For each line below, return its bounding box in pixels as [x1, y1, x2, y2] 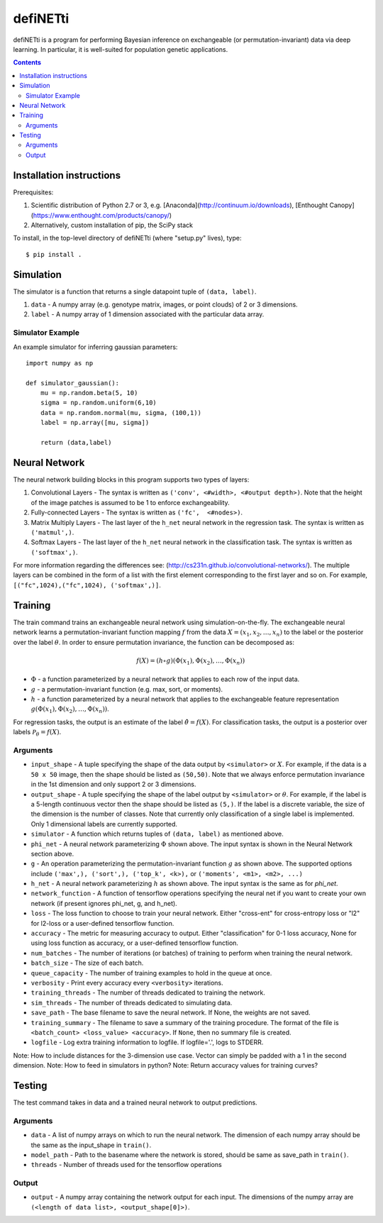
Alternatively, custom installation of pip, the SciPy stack [30, 221, 194, 229]
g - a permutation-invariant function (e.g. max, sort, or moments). [30, 685, 223, 693]
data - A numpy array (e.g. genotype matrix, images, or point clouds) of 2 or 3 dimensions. [30, 300, 298, 309]
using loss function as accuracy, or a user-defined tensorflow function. [30, 939, 239, 947]
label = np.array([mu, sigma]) [40, 419, 150, 427]
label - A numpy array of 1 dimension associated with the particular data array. [30, 310, 265, 319]
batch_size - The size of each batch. [30, 958, 144, 968]
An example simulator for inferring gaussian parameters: [13, 343, 178, 351]
